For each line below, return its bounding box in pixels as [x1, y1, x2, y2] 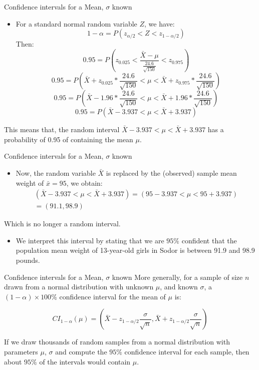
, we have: [144, 18, 175, 29]
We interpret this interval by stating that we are [16, 235, 164, 245]
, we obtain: [66, 177, 103, 188]
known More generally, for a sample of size [112, 271, 243, 282]
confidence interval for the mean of [59, 291, 166, 301]
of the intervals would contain [39, 356, 131, 366]
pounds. [16, 254, 40, 265]
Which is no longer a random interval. [4, 218, 121, 229]
